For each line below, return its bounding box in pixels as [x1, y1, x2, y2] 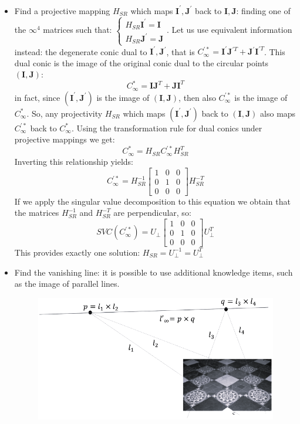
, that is [166, 45, 195, 57]
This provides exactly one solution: [14, 246, 140, 258]
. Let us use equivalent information [166, 23, 292, 36]
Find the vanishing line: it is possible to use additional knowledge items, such [14, 266, 293, 278]
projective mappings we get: [14, 133, 115, 145]
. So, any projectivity [26, 107, 103, 119]
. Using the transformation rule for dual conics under [71, 121, 262, 134]
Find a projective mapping [14, 4, 110, 16]
